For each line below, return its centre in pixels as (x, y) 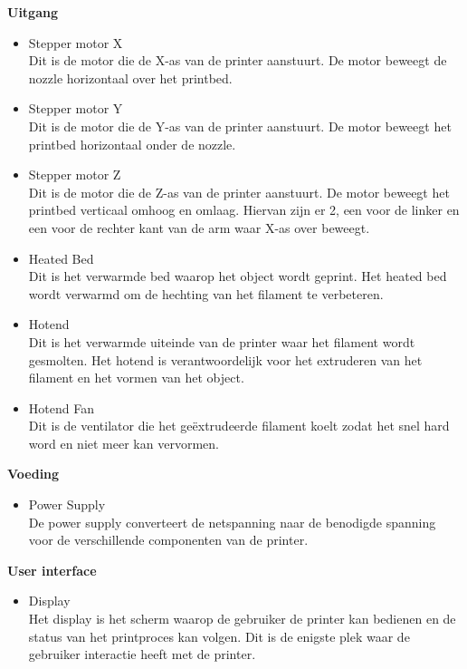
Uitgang (33, 12)
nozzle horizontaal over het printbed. (130, 78)
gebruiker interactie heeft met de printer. (142, 654)
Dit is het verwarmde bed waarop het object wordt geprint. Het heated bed (238, 276)
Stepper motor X (76, 42)
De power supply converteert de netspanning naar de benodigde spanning (232, 522)
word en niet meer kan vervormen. (124, 443)
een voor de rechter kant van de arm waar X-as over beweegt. (199, 227)
